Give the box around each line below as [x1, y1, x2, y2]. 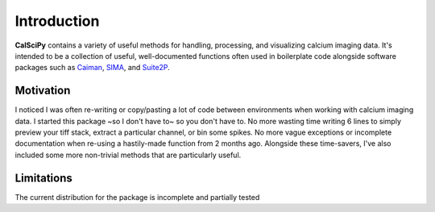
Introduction [14, 12, 100, 30]
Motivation [14, 84, 71, 98]
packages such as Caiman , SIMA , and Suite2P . [14, 63, 171, 73]
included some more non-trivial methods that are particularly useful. [14, 150, 242, 160]
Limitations [14, 171, 72, 185]
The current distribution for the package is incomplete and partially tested [14, 192, 260, 202]
